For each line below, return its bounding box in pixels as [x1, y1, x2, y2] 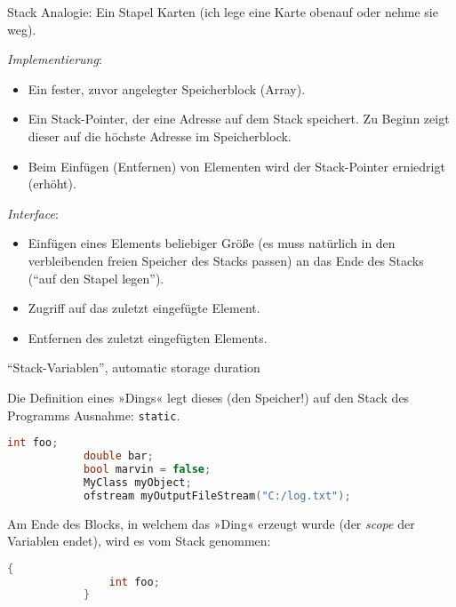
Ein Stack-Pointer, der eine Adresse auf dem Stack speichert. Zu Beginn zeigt [28, 109, 450, 128]
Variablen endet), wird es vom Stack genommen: [7, 531, 271, 550]
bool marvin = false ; [83, 462, 212, 475]
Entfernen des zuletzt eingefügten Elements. [28, 328, 268, 347]
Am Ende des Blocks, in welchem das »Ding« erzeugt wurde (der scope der [7, 514, 415, 532]
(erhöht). [28, 174, 76, 193]
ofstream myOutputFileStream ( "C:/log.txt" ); [83, 489, 351, 502]
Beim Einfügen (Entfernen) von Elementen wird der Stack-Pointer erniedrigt [28, 156, 445, 175]
